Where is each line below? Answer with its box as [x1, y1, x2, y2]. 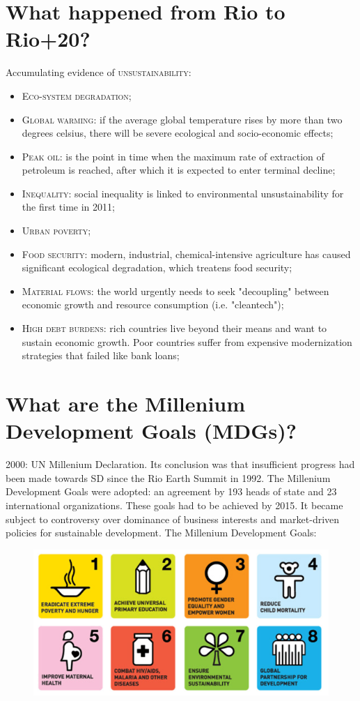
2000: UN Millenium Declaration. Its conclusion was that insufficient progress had [6, 457, 355, 472]
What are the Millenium [6, 389, 246, 417]
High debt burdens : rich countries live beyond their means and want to [22, 321, 327, 336]
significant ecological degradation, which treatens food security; [22, 260, 292, 275]
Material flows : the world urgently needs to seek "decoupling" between [22, 283, 329, 298]
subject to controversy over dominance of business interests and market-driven [6, 511, 340, 526]
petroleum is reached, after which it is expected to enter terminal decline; [22, 163, 336, 177]
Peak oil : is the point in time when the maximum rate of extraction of [22, 149, 324, 163]
